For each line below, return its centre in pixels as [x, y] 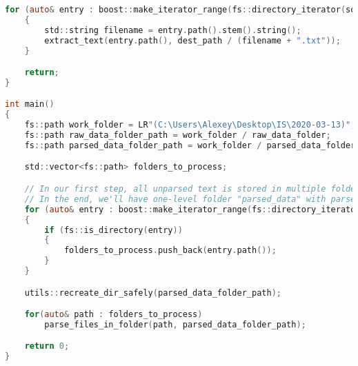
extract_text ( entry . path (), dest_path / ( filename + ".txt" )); [192, 40]
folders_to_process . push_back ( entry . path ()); [170, 251]
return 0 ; [47, 346]
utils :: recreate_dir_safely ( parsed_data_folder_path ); [153, 293]
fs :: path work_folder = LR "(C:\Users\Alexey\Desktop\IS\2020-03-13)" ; [190, 125]
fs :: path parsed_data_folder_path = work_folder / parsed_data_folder [190, 145]
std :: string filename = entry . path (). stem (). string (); [173, 30]
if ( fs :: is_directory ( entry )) [113, 230]
